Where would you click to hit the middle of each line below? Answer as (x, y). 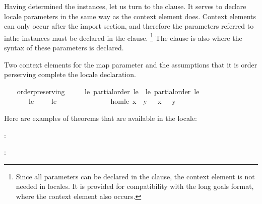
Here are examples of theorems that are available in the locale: (101, 118)
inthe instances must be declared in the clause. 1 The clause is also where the (123, 37)
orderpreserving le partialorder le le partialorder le (108, 91)
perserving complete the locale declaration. (70, 74)
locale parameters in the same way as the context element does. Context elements (130, 16)
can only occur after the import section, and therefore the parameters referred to (129, 26)
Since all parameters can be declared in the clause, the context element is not (135, 176)
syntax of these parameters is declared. (64, 48)
